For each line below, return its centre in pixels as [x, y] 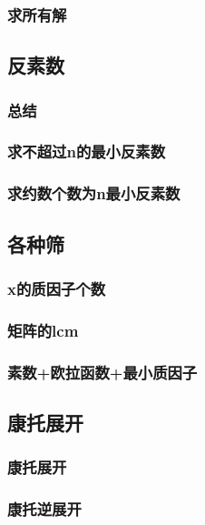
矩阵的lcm [43, 330]
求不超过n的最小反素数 [87, 151]
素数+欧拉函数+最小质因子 [102, 372]
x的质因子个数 [57, 288]
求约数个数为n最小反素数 [94, 193]
